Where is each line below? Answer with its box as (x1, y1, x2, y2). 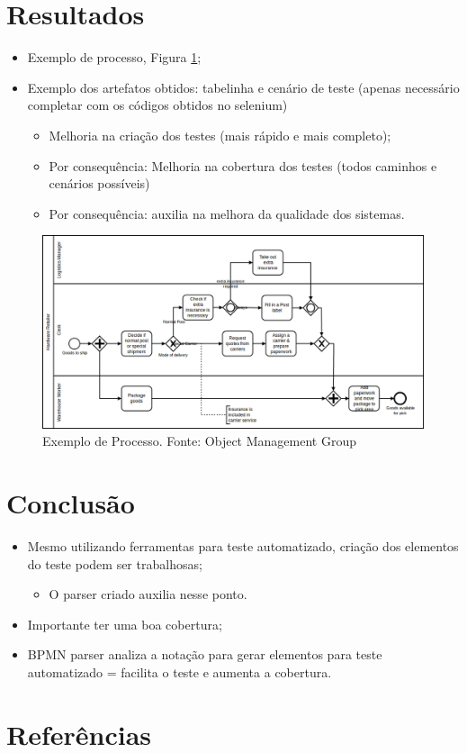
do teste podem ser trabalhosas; (27, 554, 202, 573)
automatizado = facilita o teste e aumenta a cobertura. (27, 663, 332, 682)
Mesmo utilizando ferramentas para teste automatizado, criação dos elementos (27, 537, 459, 556)
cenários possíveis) (49, 174, 150, 193)
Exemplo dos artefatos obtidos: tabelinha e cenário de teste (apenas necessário (27, 77, 460, 96)
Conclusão (6, 485, 135, 522)
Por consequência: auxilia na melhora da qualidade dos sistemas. (49, 204, 405, 222)
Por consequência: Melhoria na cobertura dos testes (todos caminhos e (49, 156, 437, 175)
